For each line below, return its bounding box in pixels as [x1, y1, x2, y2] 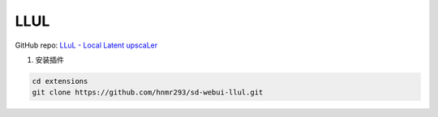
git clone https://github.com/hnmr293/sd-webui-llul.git [32, 88, 264, 97]
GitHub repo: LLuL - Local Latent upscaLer [15, 40, 158, 50]
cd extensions [32, 77, 88, 86]
